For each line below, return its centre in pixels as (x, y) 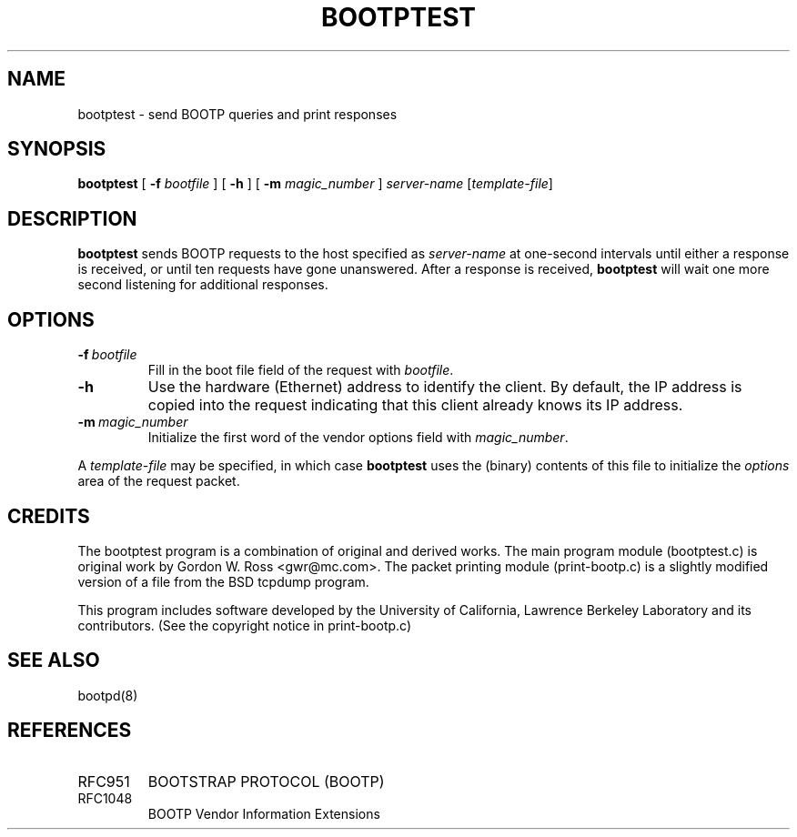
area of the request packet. (159, 481)
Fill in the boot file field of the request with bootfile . (301, 370)
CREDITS (49, 516)
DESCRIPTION (72, 218)
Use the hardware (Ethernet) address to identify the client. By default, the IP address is (445, 387)
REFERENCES (70, 731)
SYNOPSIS (57, 149)
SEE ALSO (54, 661)
